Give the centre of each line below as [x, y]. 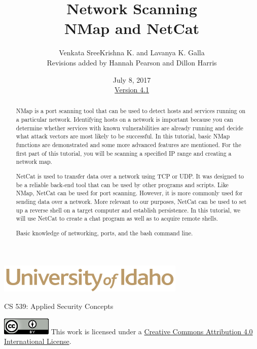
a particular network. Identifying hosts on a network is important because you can [124, 119]
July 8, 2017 [132, 79]
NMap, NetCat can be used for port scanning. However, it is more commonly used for [129, 193]
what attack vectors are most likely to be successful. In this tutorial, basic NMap [123, 136]
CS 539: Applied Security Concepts [59, 306]
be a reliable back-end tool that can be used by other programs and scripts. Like [122, 184]
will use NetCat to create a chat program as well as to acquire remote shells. [117, 218]
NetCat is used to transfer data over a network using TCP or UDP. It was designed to [130, 176]
